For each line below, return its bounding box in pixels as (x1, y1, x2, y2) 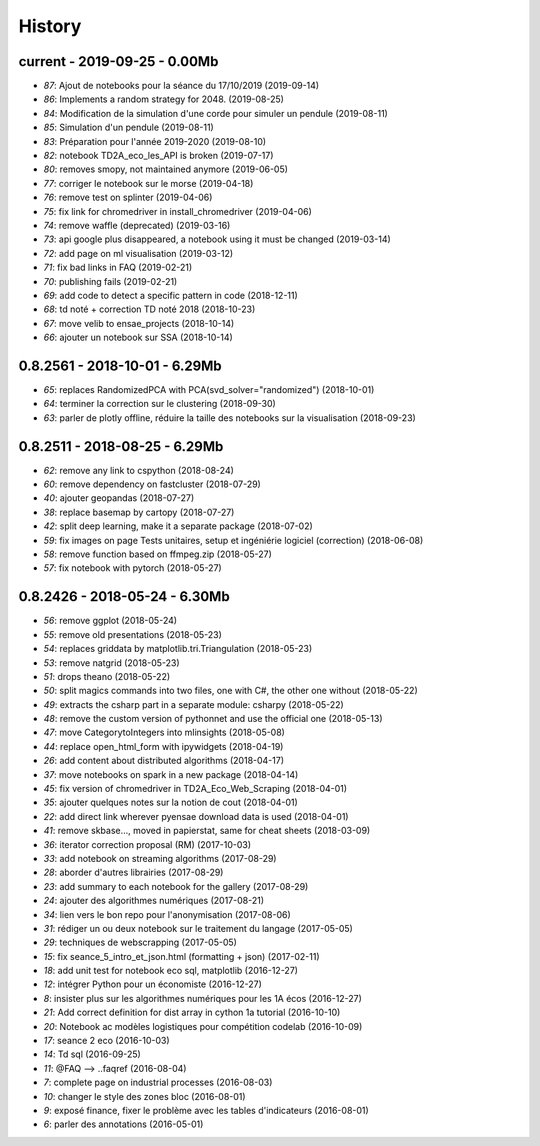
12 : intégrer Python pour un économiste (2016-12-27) (43, 978, 262, 990)
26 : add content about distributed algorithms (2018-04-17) (43, 755, 285, 767)
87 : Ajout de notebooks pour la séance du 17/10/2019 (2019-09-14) (43, 80, 320, 92)
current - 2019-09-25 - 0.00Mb (18, 53, 219, 70)
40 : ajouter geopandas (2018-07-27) (43, 492, 195, 504)
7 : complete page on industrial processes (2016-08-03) (43, 1076, 273, 1089)
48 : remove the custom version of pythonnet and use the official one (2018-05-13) (43, 713, 383, 725)
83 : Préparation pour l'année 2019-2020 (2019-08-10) (43, 135, 267, 147)
